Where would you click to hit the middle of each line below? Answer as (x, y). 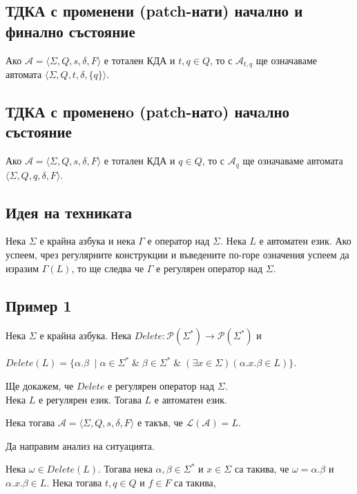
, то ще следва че (108, 268)
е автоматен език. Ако (305, 241)
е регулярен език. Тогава (90, 399)
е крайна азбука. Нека (85, 335)
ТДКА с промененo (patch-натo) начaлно (148, 112)
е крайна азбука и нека (87, 241)
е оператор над (178, 241)
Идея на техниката (69, 212)
